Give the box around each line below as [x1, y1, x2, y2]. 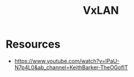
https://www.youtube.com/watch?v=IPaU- [14, 57, 120, 64]
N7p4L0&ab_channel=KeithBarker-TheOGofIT [14, 64, 128, 71]
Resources [5, 37, 61, 51]
